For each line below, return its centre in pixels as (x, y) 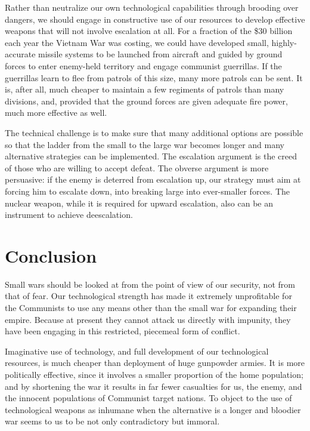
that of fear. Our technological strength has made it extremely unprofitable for (148, 296)
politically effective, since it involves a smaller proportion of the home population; (154, 374)
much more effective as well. (56, 113)
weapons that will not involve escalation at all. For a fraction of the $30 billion (149, 31)
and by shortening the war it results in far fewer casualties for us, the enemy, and (154, 386)
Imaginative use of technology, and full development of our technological (137, 351)
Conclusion (51, 255)
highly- (284, 42)
